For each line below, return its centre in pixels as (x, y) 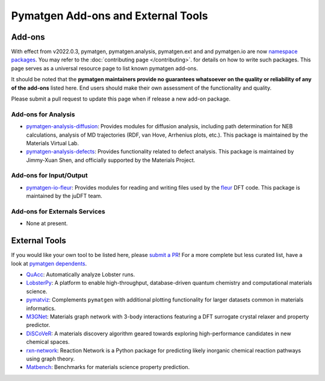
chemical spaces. (48, 342)
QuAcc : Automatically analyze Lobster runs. (81, 274)
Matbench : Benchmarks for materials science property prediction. (108, 367)
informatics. (41, 308)
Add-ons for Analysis (43, 114)
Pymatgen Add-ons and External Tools (110, 16)
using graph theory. (51, 359)
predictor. (38, 325)
